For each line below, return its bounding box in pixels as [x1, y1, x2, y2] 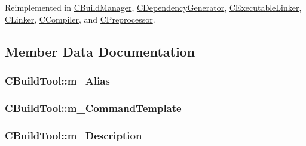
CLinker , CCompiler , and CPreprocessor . [5, 13, 155, 25]
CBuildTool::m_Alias [5, 73, 110, 88]
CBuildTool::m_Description [5, 128, 142, 142]
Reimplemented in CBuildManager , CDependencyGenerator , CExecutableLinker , [5, 1, 302, 13]
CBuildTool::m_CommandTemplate [5, 100, 182, 115]
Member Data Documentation [5, 42, 195, 60]
